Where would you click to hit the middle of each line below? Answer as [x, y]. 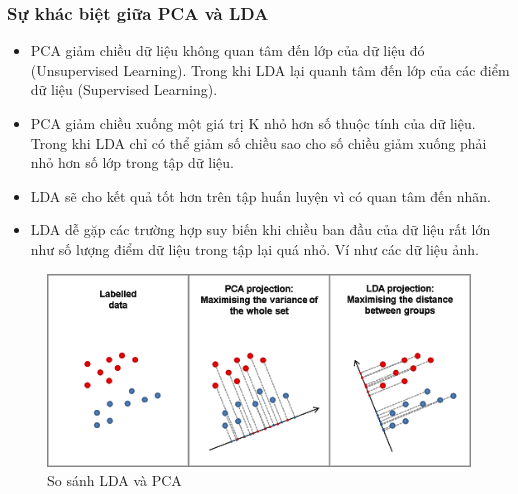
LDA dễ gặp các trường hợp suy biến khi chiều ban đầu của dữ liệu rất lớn [260, 229]
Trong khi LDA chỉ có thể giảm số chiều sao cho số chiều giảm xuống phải [258, 142]
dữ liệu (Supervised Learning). [124, 89]
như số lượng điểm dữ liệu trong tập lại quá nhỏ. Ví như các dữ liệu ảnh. [254, 248]
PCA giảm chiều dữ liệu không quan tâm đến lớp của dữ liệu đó [227, 50]
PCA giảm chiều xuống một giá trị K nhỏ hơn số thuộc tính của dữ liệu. [253, 123]
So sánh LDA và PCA [114, 480]
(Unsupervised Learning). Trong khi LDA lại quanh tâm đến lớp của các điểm [270, 69]
